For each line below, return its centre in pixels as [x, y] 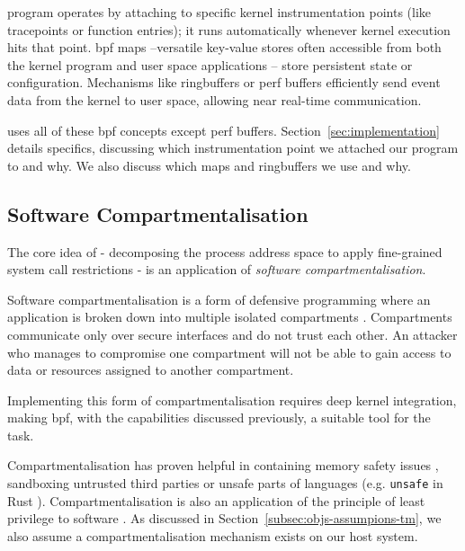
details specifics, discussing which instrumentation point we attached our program [233, 148]
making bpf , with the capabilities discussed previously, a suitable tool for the [219, 418]
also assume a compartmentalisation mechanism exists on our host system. [213, 535]
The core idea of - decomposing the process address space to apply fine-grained [225, 251]
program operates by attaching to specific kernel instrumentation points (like [219, 12]
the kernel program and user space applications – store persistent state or [210, 64]
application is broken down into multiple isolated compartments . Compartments [230, 317]
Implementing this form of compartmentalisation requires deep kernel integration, [232, 400]
